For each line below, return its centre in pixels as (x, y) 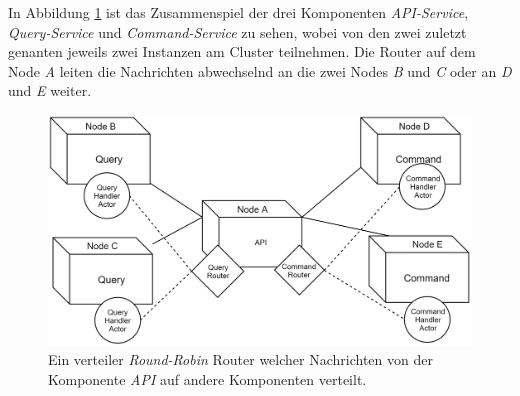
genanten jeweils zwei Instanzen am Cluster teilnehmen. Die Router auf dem (242, 51)
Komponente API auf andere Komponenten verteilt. (207, 378)
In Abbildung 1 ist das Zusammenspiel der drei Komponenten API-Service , (238, 12)
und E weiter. (50, 90)
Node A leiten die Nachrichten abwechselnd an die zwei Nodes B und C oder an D (260, 70)
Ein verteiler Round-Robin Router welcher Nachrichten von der (240, 359)
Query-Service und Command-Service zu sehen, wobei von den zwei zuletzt (237, 31)
